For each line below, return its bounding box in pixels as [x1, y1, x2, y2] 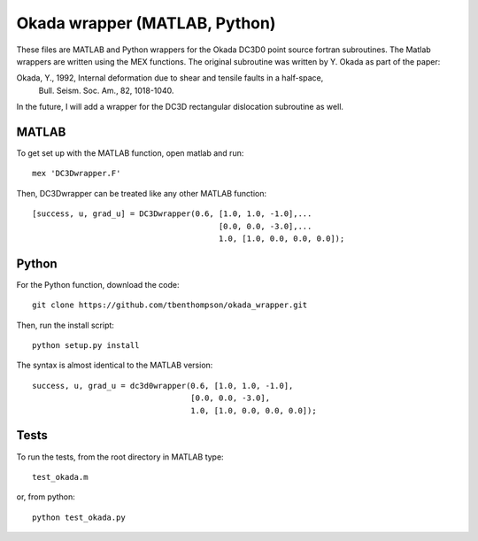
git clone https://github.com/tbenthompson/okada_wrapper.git [32, 300, 308, 310]
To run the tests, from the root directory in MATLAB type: [16, 452, 225, 462]
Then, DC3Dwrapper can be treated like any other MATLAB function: [16, 188, 267, 198]
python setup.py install [32, 341, 140, 351]
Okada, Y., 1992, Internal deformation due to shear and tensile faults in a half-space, [16, 73, 324, 83]
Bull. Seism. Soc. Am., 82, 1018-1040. [38, 85, 174, 96]
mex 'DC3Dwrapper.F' [32, 168, 121, 179]
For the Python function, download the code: [16, 279, 180, 290]
